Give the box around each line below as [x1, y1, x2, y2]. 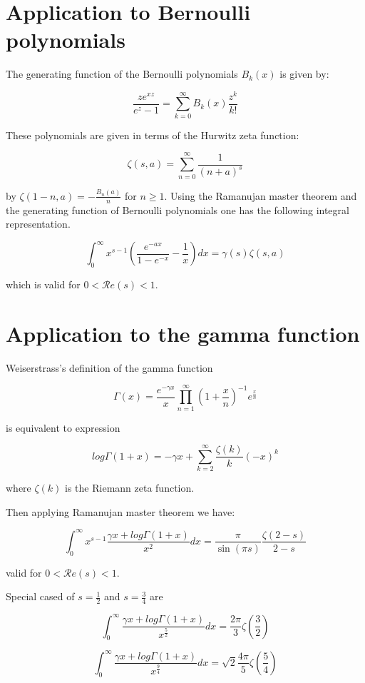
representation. [6, 216, 71, 231]
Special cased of [6, 589, 75, 604]
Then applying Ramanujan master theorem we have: [6, 504, 235, 519]
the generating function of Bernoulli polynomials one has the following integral [6, 202, 349, 217]
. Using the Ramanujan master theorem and [164, 188, 357, 203]
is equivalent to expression [6, 420, 120, 435]
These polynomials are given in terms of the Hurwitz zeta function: [6, 127, 299, 142]
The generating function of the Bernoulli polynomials [6, 66, 238, 81]
